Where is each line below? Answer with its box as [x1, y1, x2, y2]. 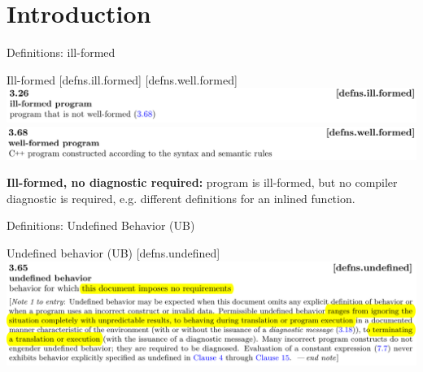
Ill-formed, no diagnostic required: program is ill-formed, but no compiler [7, 174, 398, 191]
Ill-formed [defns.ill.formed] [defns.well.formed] [7, 71, 238, 88]
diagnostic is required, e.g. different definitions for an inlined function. [7, 189, 355, 206]
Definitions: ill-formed [7, 44, 116, 61]
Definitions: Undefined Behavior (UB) [7, 217, 195, 234]
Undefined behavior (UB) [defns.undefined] [7, 244, 220, 261]
